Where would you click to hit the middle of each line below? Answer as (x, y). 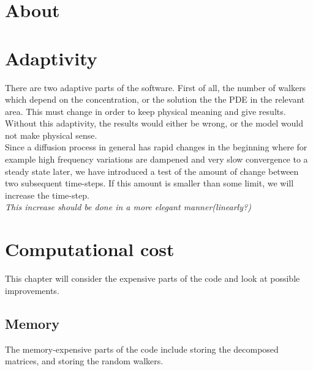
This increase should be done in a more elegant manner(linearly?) (128, 207)
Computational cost (90, 249)
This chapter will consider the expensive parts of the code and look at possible (153, 278)
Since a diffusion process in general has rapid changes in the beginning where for (156, 147)
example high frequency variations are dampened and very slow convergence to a (156, 159)
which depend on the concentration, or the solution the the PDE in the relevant (155, 99)
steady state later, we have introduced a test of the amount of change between (152, 171)
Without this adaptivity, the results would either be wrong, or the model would (154, 123)
